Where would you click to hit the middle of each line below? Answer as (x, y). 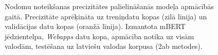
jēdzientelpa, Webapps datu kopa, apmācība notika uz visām (99, 36)
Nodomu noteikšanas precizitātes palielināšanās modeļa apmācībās (109, 6)
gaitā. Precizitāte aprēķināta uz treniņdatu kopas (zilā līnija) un (106, 16)
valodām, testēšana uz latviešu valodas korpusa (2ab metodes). (104, 46)
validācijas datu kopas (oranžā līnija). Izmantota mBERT (95, 26)
